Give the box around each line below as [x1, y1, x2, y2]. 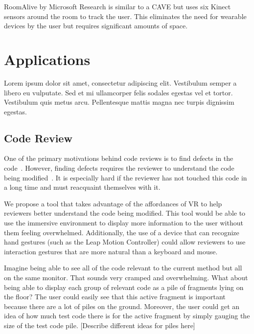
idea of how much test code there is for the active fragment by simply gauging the [4, 311, 250, 321]
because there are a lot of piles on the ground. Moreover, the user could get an [4, 301, 240, 311]
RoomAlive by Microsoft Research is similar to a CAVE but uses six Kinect [4, 1, 231, 11]
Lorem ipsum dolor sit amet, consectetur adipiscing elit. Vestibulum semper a [4, 77, 237, 88]
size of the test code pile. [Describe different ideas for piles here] [4, 320, 195, 330]
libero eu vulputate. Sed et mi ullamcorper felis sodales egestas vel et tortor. [4, 87, 233, 97]
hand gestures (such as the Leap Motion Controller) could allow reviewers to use [4, 237, 246, 247]
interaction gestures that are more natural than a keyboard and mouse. [4, 246, 218, 256]
